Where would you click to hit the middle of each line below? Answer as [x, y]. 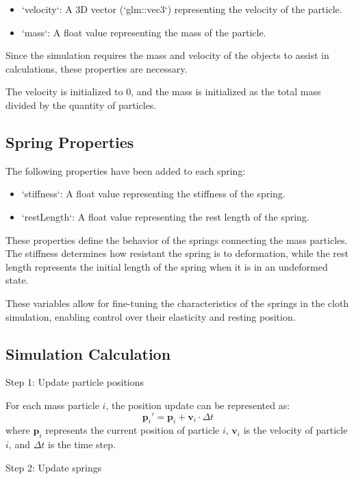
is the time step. [82, 444]
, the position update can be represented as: [198, 405]
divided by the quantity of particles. [81, 105]
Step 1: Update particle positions [75, 382]
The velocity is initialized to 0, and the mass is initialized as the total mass [163, 91]
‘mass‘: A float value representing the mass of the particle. [144, 32]
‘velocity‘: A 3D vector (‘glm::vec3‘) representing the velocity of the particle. [182, 9]
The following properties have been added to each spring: [126, 170]
